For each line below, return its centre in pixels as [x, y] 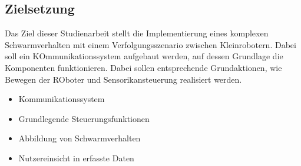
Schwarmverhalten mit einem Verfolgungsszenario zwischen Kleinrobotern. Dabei [150, 44]
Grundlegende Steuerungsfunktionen [84, 118]
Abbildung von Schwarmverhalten [80, 138]
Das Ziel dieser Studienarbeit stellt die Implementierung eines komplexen [137, 33]
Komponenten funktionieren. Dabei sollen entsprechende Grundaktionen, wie [143, 67]
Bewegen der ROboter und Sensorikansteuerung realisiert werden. [123, 79]
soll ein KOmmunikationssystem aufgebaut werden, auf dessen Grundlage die [144, 56]
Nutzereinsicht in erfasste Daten [76, 157]
